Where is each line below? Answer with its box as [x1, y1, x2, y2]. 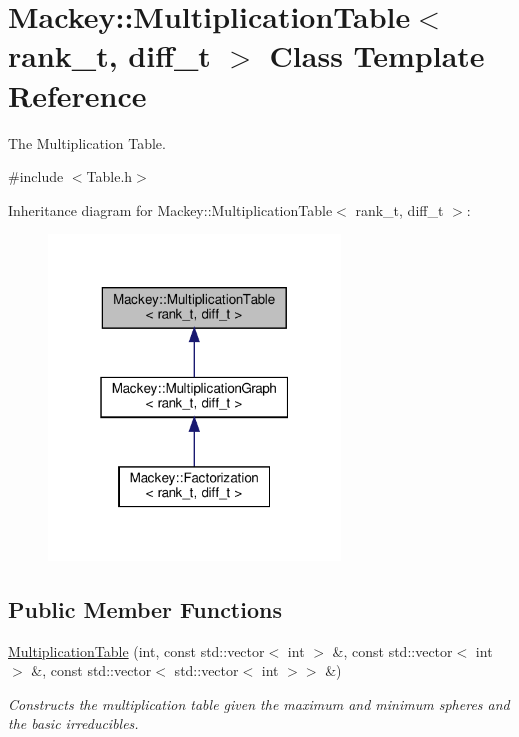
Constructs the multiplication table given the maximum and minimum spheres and [8, 693, 510, 714]
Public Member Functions [8, 593, 282, 624]
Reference [8, 74, 147, 115]
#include [8, 166, 64, 187]
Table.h [86, 166, 133, 187]
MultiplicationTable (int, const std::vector [8, 640, 265, 661]
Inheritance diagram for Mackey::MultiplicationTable [8, 199, 333, 220]
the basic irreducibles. [8, 713, 139, 734]
